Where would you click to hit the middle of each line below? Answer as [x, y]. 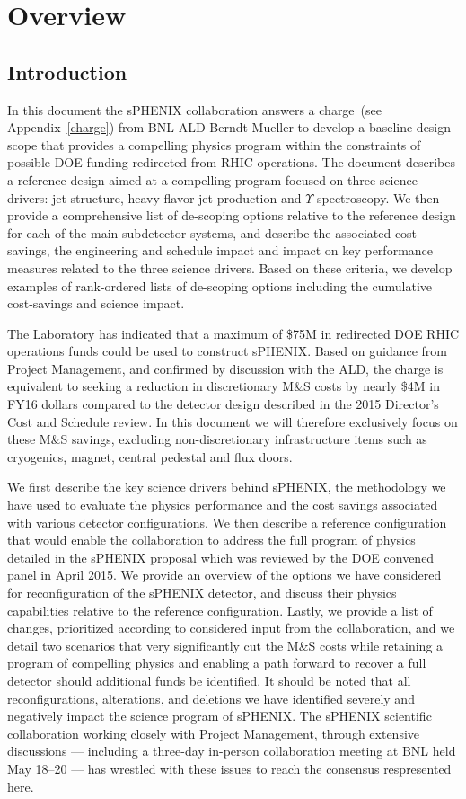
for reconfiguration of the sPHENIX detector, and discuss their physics [202, 593]
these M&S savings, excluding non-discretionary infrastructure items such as [217, 439]
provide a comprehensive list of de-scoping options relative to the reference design [232, 215]
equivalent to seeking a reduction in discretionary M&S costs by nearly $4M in [224, 386]
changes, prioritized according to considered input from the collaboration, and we [231, 628]
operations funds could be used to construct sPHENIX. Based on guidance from [228, 351]
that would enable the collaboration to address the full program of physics [211, 540]
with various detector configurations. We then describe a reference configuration [227, 522]
